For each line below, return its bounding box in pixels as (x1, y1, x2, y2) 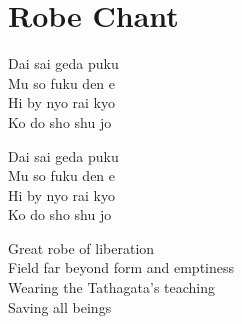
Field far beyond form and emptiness (8, 257, 235, 278)
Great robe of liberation (8, 237, 155, 258)
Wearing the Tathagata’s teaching (8, 277, 216, 298)
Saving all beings (8, 296, 112, 317)
